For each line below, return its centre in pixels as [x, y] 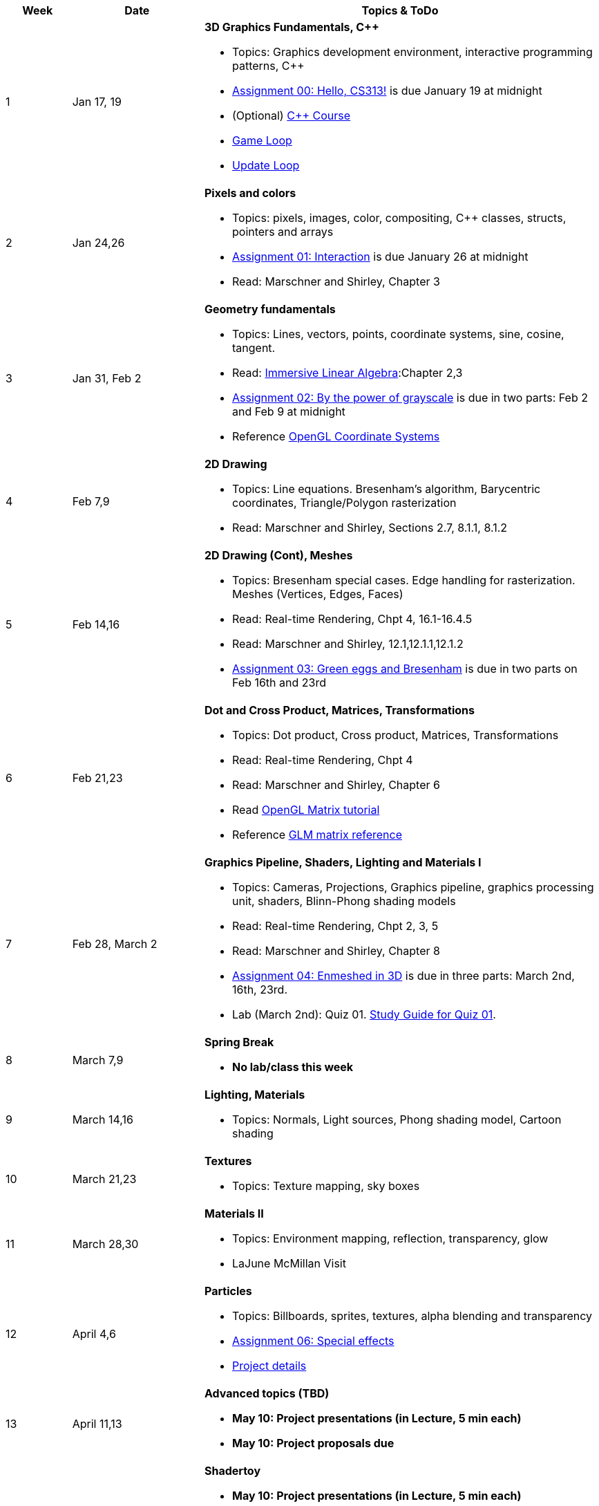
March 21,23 [104, 1179]
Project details [269, 1366]
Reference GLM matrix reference [317, 835]
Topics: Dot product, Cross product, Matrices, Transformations [395, 735]
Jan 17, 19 [97, 102]
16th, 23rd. [260, 989]
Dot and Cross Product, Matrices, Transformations [339, 710]
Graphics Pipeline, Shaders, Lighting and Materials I [343, 862]
